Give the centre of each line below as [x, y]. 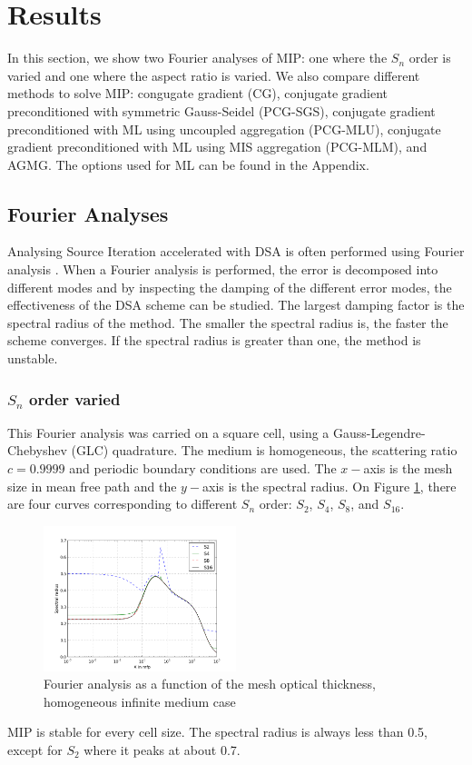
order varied [75, 398]
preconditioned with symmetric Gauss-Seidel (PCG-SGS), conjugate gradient [221, 110]
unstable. [33, 358]
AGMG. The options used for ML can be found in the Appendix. [188, 164]
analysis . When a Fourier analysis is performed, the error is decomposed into [223, 269]
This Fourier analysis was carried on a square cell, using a [168, 432]
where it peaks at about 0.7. [162, 749]
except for [35, 749]
